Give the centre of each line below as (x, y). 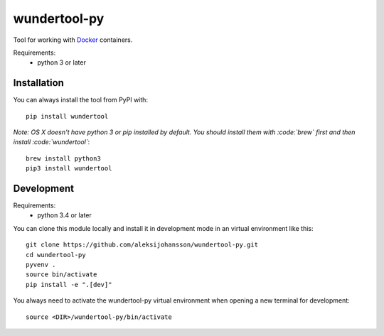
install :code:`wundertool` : (52, 142)
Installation (38, 83)
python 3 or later (62, 63)
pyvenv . (41, 265)
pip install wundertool (67, 116)
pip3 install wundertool (69, 168)
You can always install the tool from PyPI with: (81, 100)
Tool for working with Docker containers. (73, 40)
